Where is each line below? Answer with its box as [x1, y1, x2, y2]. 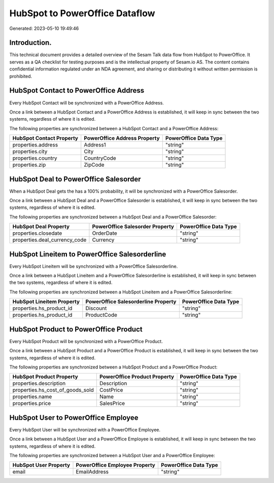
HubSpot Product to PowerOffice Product [9, 325, 143, 333]
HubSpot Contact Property [12, 135, 79, 142]
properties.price [12, 400, 51, 407]
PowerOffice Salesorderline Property [85, 298, 177, 305]
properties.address [12, 141, 58, 148]
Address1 [84, 141, 106, 148]
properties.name [12, 393, 52, 400]
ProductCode [85, 312, 118, 319]
